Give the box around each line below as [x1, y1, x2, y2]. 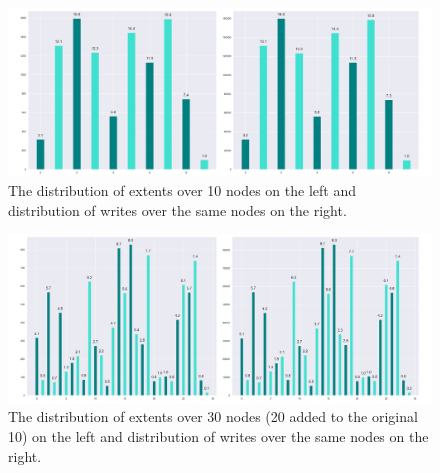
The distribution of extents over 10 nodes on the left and [8, 180, 356, 201]
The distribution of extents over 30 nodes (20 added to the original [8, 406, 418, 427]
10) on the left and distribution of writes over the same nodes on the [8, 426, 429, 446]
